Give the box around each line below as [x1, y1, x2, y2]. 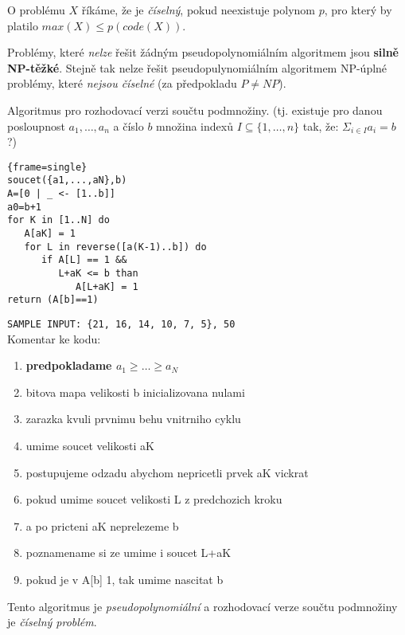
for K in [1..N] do [7, 214, 110, 226]
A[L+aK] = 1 [75, 280, 138, 292]
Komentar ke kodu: [7, 330, 101, 347]
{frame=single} [7, 161, 88, 173]
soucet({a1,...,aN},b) [7, 174, 127, 186]
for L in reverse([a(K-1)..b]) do [24, 241, 207, 253]
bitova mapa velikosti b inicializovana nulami [25, 383, 245, 400]
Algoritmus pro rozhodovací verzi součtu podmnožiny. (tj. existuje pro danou [7, 101, 383, 118]
